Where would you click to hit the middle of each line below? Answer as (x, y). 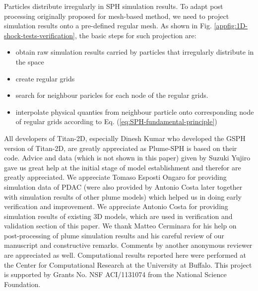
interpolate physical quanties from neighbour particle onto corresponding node (135, 111)
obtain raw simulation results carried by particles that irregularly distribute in (135, 52)
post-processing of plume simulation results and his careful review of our (114, 235)
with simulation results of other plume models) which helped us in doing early (123, 196)
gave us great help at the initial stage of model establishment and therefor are (123, 167)
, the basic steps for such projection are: (135, 35)
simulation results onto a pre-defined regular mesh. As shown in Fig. (108, 26)
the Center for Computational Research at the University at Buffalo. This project (128, 264)
